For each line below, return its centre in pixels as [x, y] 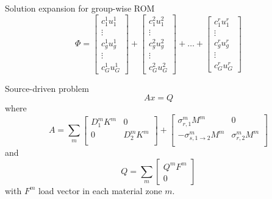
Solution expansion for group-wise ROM [80, 8]
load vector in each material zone [100, 190]
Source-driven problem [47, 88]
